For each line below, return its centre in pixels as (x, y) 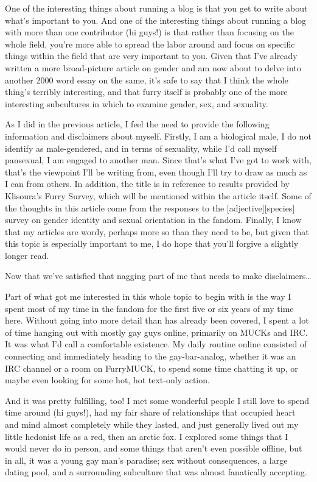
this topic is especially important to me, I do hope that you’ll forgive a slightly (152, 243)
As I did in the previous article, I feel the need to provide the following (137, 124)
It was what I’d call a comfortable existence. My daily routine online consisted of (156, 344)
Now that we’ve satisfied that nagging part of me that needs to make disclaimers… (158, 276)
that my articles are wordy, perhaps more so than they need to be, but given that (157, 231)
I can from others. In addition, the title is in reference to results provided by (147, 184)
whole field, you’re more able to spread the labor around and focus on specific (150, 44)
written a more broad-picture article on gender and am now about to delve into (153, 67)
